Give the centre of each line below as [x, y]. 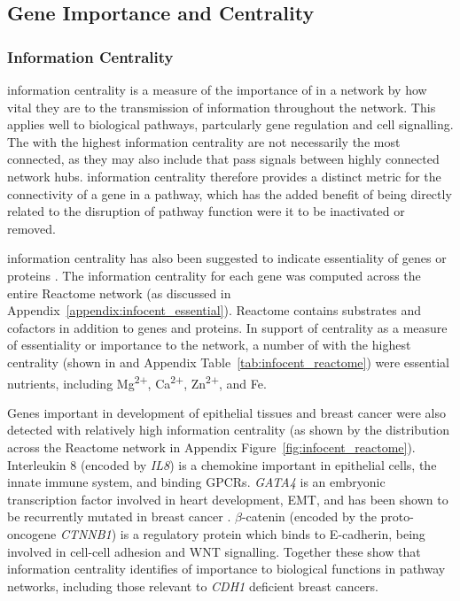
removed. [31, 228]
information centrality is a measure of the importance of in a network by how [217, 89]
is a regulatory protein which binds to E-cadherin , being [273, 533]
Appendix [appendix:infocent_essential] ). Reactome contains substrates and [214, 310]
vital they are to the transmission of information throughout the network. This [222, 107]
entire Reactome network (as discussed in [119, 293]
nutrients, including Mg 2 [74, 381]
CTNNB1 [86, 533]
